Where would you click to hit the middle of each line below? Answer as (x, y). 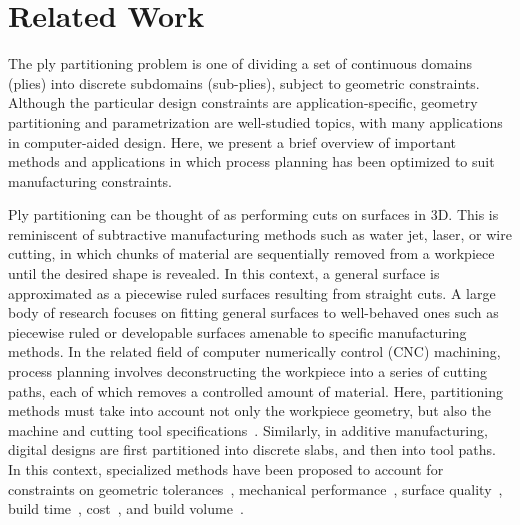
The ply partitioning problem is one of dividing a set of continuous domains (240, 63)
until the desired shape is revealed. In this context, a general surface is (224, 273)
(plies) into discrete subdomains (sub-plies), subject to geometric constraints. (244, 82)
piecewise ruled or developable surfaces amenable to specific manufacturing (237, 331)
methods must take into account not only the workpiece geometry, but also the (249, 410)
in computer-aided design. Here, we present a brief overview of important (232, 141)
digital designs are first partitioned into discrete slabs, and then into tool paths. (252, 449)
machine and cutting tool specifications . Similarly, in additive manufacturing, (248, 429)
